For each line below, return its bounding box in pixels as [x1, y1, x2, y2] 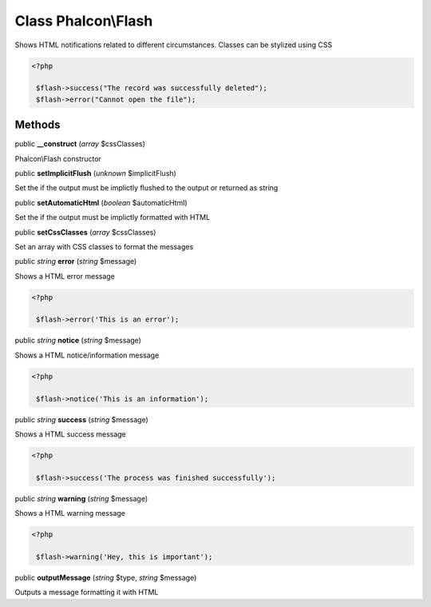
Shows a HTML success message [14, 429, 127, 439]
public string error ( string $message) [14, 257, 137, 266]
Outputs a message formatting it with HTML [14, 588, 159, 597]
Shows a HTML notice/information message [14, 350, 160, 360]
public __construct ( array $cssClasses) [14, 139, 145, 149]
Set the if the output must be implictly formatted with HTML [14, 213, 211, 222]
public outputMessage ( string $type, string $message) [14, 573, 197, 582]
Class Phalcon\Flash [14, 12, 153, 30]
